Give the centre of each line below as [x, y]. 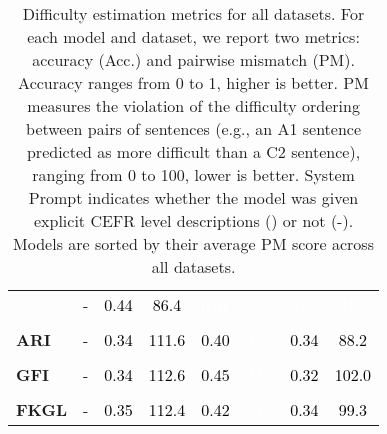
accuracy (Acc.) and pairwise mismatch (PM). [193, 59]
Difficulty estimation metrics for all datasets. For [193, 13]
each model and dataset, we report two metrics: [193, 36]
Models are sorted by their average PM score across [193, 243]
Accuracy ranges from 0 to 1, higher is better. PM [193, 82]
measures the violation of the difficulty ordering [193, 105]
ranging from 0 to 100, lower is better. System [193, 174]
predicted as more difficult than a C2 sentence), [193, 151]
